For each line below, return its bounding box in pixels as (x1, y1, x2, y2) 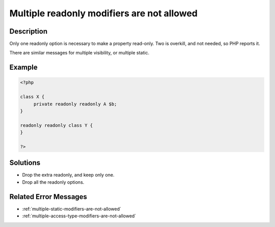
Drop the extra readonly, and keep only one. (22, 172, 115, 178)
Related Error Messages (9, 192, 88, 201)
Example (9, 63, 38, 72)
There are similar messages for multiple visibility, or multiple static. (9, 50, 150, 56)
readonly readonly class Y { (20, 122, 93, 128)
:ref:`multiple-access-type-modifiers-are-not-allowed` (22, 213, 136, 219)
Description (9, 27, 48, 36)
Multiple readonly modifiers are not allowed (9, 8, 198, 19)
